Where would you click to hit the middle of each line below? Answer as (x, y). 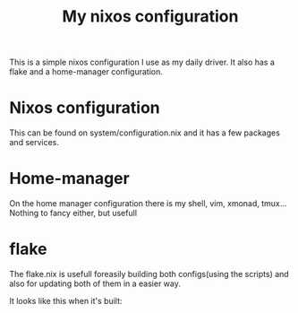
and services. (34, 143)
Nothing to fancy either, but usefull (73, 213)
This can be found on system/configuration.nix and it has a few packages (145, 133)
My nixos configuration (150, 17)
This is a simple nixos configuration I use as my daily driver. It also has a (142, 62)
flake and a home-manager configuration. (86, 72)
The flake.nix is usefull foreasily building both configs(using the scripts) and (149, 274)
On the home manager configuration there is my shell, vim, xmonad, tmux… (148, 204)
